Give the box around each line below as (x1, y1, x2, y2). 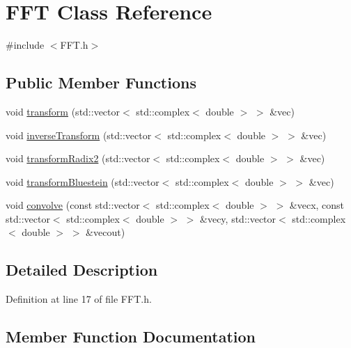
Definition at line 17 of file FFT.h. (6, 292, 152, 306)
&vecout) (86, 225, 125, 239)
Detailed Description (6, 259, 158, 280)
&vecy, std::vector (200, 211, 276, 226)
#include (6, 38, 45, 52)
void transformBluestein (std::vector (6, 174, 159, 189)
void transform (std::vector (6, 104, 120, 118)
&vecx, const (289, 198, 345, 212)
